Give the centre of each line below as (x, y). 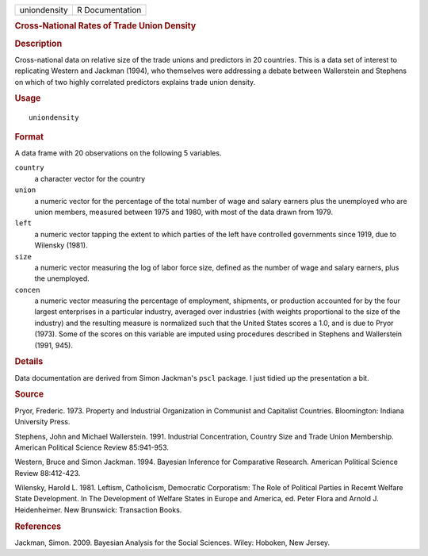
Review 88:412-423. (48, 473)
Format (29, 136)
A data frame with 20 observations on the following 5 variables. (118, 153)
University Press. (42, 422)
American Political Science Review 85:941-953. (92, 447)
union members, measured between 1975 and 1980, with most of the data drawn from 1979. (183, 212)
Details (29, 362)
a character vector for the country (90, 178)
